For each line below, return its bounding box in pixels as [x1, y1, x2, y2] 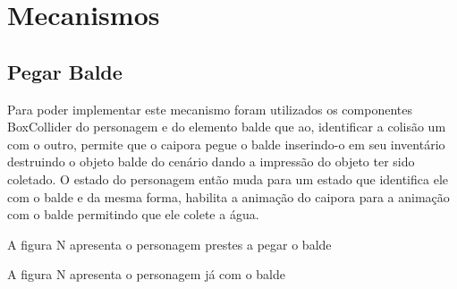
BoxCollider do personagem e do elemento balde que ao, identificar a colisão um [7, 117, 446, 136]
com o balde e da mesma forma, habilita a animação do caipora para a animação [7, 187, 450, 206]
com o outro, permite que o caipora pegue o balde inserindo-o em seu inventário [7, 134, 445, 153]
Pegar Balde [7, 57, 123, 85]
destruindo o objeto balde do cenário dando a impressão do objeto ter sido [7, 152, 415, 171]
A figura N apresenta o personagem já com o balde [7, 265, 285, 284]
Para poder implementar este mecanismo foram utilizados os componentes [7, 99, 412, 118]
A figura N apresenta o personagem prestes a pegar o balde [7, 234, 332, 253]
